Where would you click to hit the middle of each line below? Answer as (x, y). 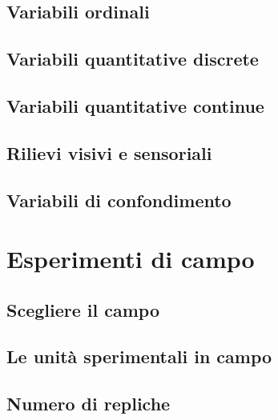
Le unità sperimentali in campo (139, 356)
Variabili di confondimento (119, 200)
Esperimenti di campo (131, 259)
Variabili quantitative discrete (133, 59)
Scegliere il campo (83, 309)
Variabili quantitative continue (135, 105)
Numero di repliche (89, 404)
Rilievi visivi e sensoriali (109, 152)
